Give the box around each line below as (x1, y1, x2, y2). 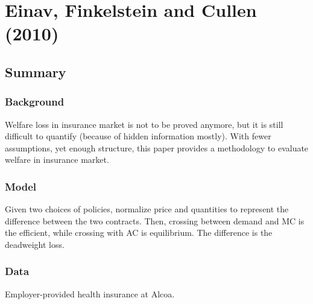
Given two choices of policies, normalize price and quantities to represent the (5, 203, 289, 215)
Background (5, 94, 65, 109)
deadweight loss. (5, 238, 65, 250)
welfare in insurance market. (5, 153, 109, 166)
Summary (5, 62, 66, 81)
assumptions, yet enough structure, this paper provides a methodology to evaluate (5, 141, 309, 154)
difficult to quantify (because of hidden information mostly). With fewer (5, 130, 271, 142)
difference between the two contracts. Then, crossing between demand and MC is (5, 214, 305, 227)
